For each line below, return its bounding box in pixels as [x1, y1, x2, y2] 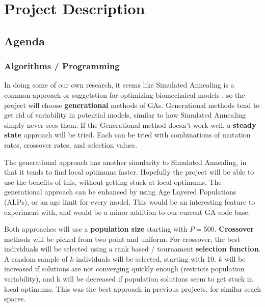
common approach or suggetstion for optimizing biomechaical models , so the [4, 89, 245, 100]
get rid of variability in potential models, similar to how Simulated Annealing [4, 109, 246, 120]
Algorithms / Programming [4, 60, 120, 72]
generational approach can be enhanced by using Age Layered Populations [4, 186, 236, 197]
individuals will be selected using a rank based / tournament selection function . [4, 243, 261, 254]
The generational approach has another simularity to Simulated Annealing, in [4, 156, 247, 167]
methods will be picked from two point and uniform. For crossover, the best [4, 233, 241, 244]
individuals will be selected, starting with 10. [76, 253, 217, 264]
